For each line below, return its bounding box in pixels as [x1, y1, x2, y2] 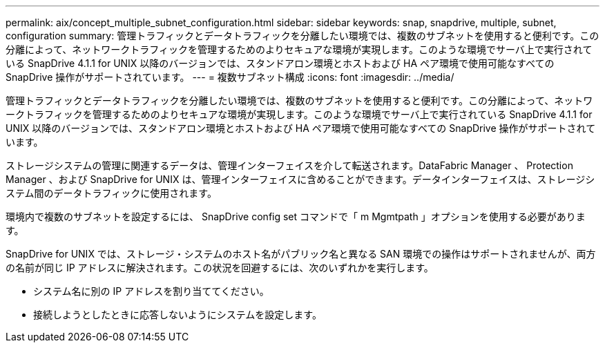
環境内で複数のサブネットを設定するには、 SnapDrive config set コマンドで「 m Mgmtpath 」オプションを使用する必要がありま [6, 211, 586, 222]
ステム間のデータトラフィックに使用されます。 [6, 187, 217, 199]
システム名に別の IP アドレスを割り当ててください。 [33, 285, 269, 297]
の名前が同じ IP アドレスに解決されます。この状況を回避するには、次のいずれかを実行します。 [6, 262, 434, 273]
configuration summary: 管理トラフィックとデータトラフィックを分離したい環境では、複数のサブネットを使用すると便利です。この [6, 30, 599, 41]
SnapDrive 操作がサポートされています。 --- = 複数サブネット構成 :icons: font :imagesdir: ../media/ [6, 71, 454, 83]
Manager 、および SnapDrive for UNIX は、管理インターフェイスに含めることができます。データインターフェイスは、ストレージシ [6, 173, 595, 185]
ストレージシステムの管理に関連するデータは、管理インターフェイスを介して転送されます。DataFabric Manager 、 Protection [6, 159, 573, 171]
